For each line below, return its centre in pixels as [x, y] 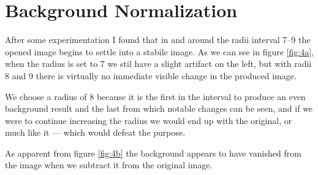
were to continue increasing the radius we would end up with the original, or [149, 120]
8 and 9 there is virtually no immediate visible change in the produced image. [151, 75]
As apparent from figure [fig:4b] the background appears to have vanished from [153, 153]
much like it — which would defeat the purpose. [95, 132]
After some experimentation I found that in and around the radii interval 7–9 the [158, 40]
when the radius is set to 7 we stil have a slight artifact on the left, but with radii [158, 64]
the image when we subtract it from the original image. [109, 165]
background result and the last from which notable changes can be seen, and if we [159, 108]
